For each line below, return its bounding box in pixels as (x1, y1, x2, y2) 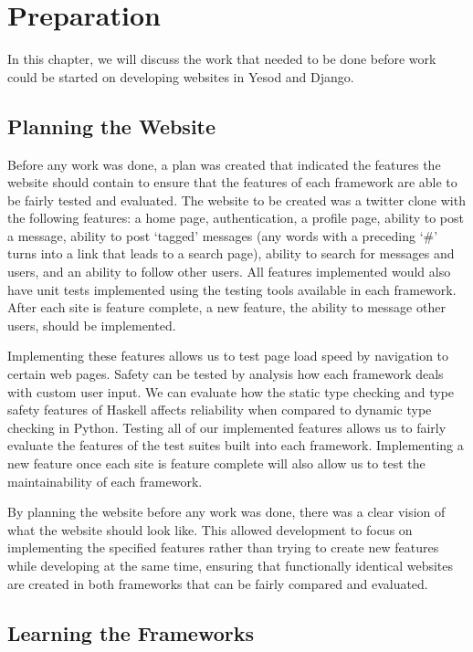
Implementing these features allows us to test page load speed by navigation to (7, 346, 449, 365)
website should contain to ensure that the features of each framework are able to (7, 173, 457, 192)
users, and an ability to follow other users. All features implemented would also (7, 262, 451, 281)
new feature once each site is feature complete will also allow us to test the (7, 454, 426, 473)
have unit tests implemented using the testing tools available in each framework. (7, 279, 457, 299)
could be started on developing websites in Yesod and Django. (7, 67, 354, 86)
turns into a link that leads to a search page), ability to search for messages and (7, 244, 455, 263)
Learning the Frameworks (7, 618, 255, 647)
